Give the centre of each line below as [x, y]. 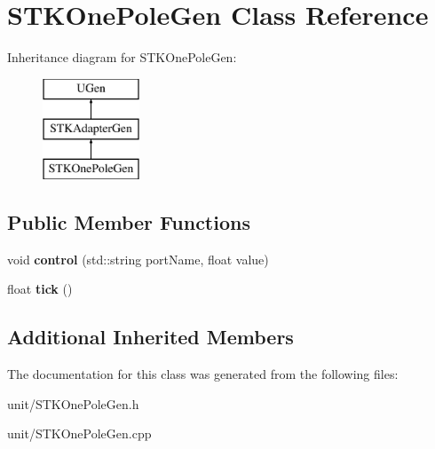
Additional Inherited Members [150, 337]
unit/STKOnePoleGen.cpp [79, 433]
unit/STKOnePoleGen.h [73, 403]
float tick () [40, 289]
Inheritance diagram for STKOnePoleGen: [122, 57]
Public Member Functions [129, 222]
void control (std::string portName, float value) [138, 259]
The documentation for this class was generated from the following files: [203, 374]
